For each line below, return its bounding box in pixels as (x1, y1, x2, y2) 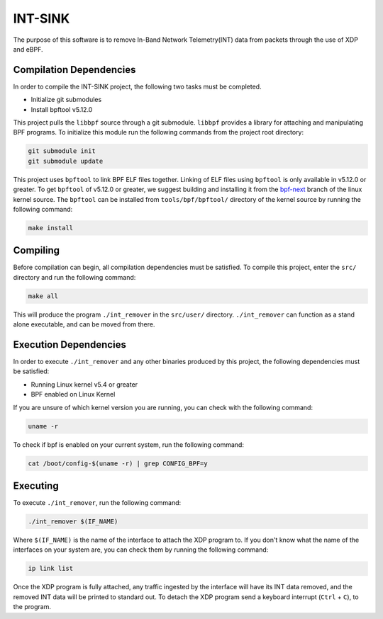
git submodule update (28, 157, 104, 165)
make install (28, 224, 74, 232)
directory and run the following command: (13, 273, 136, 281)
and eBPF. (13, 45, 43, 53)
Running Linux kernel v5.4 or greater (30, 380, 138, 389)
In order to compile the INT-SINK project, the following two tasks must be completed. (13, 82, 262, 91)
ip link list (28, 564, 74, 573)
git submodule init (28, 147, 96, 155)
